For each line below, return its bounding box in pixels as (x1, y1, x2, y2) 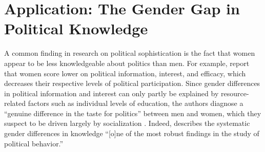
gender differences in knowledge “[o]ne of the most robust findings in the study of (4, 128, 259, 139)
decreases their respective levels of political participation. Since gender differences (4, 78, 260, 89)
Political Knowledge (4, 18, 148, 39)
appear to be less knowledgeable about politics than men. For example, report (4, 57, 250, 68)
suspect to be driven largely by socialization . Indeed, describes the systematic (4, 118, 250, 128)
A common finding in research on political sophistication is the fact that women (4, 48, 255, 58)
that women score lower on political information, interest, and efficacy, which (4, 68, 246, 78)
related (4, 98, 26, 108)
